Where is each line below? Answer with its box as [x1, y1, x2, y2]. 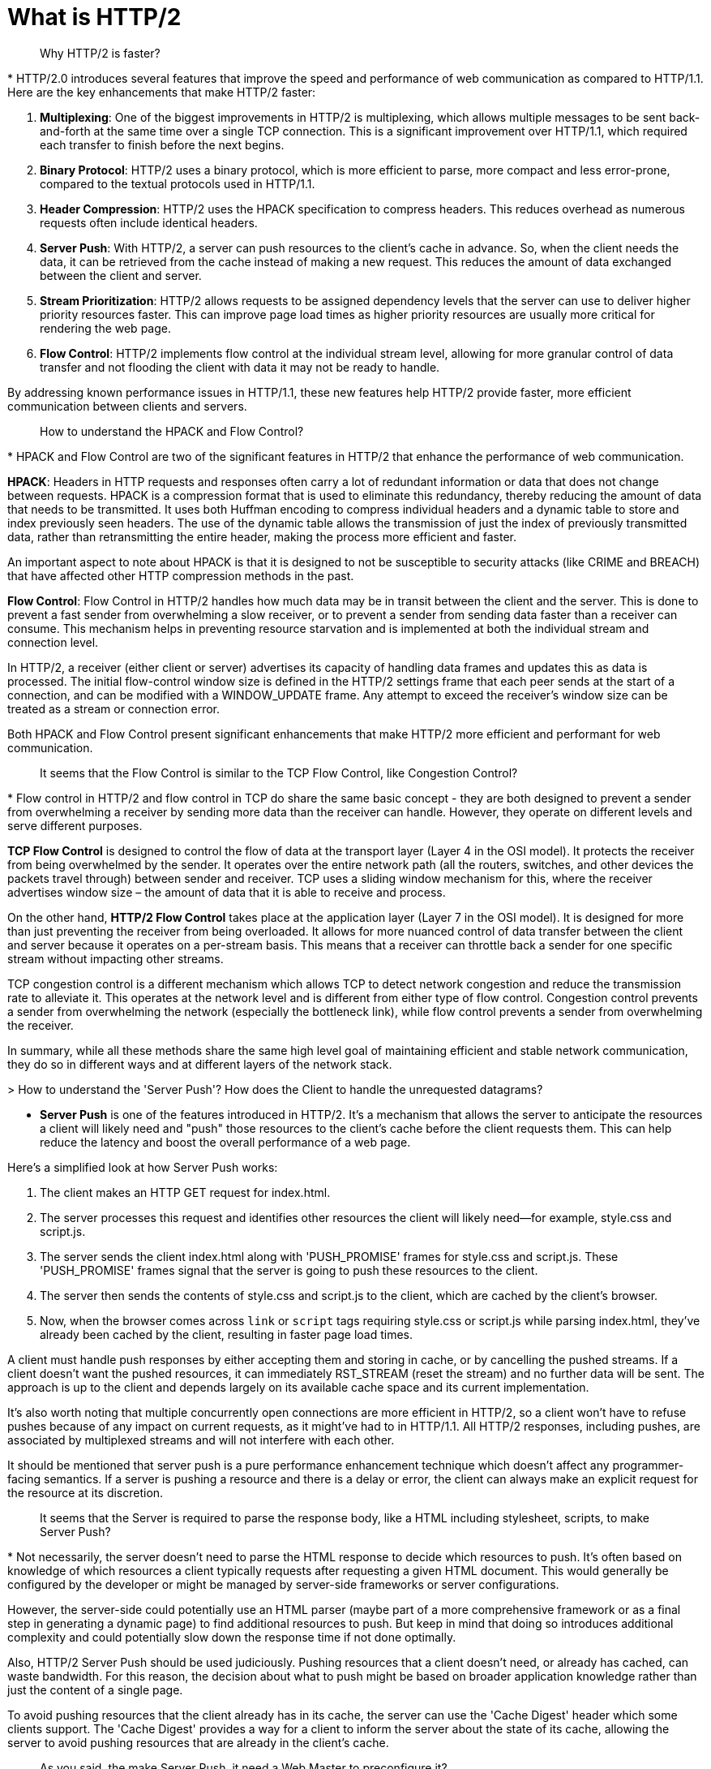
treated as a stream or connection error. [7, 701, 221, 716]
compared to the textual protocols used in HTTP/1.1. [40, 176, 315, 191]
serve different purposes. [7, 818, 143, 833]
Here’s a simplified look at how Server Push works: [7, 1160, 278, 1174]
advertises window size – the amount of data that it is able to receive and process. [7, 884, 446, 899]
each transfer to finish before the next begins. [40, 137, 285, 152]
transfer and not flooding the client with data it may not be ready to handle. [40, 359, 440, 374]
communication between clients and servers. [7, 398, 247, 413]
